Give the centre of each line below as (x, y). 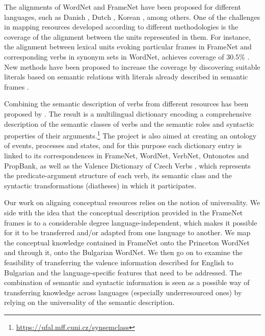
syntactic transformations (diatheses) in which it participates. (100, 185)
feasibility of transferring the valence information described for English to (119, 262)
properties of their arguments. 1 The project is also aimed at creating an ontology (130, 135)
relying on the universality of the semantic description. (89, 302)
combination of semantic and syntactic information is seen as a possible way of (127, 282)
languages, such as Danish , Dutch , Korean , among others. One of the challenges (132, 17)
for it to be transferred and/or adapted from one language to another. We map (127, 232)
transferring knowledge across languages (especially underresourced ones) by (123, 292)
